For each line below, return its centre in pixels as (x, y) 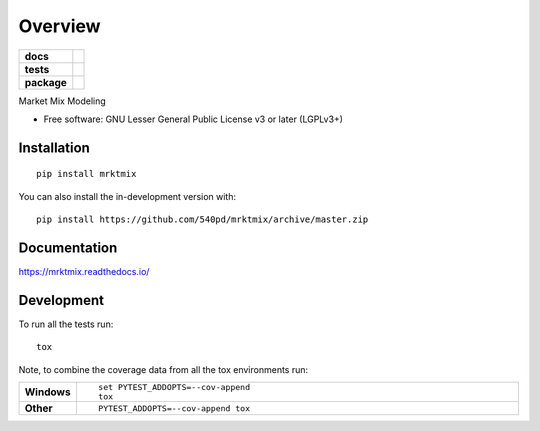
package (45, 82)
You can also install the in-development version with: (127, 196)
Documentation (68, 247)
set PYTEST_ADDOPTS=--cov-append (174, 387)
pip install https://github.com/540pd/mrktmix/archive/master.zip (202, 219)
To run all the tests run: (66, 324)
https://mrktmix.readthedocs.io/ (84, 272)
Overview (59, 26)
